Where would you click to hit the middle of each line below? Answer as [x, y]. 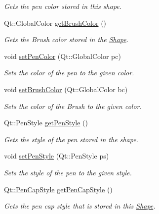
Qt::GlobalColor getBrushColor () [55, 23]
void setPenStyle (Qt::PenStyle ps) [57, 156]
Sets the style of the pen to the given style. [68, 172]
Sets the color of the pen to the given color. [69, 73]
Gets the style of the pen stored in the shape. [71, 139]
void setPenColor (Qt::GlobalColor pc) [62, 56]
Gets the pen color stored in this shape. [63, 6]
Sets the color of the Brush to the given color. [73, 106]
